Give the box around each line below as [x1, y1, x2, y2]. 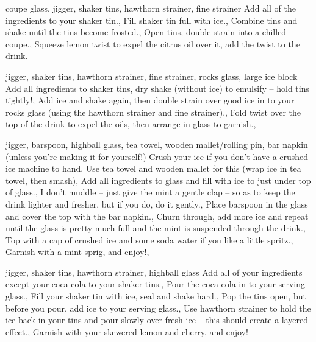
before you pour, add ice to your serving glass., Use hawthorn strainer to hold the [5, 301, 311, 314]
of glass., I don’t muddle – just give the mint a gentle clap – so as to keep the [5, 186, 295, 198]
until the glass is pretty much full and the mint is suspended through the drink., [5, 222, 306, 234]
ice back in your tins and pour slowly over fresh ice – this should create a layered [5, 313, 309, 326]
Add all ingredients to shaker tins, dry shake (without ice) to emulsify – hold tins [5, 82, 309, 94]
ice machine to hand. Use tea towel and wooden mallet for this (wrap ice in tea [5, 162, 301, 175]
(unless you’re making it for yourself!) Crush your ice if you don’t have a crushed [5, 150, 309, 162]
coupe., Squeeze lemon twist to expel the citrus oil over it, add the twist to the [5, 37, 300, 50]
